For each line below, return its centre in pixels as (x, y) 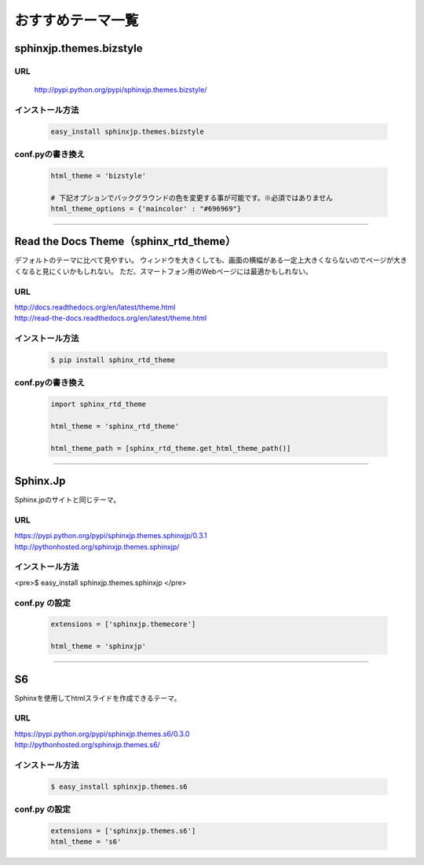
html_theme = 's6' (86, 842)
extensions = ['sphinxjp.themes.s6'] (123, 830)
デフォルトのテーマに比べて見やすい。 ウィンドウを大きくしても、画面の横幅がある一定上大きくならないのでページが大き (211, 260)
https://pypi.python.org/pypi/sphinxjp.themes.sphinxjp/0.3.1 (111, 536)
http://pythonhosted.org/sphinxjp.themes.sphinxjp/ (97, 547)
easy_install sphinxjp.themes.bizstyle (127, 131)
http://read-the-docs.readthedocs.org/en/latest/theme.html (111, 318)
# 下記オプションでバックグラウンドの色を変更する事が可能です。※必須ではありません (192, 198)
